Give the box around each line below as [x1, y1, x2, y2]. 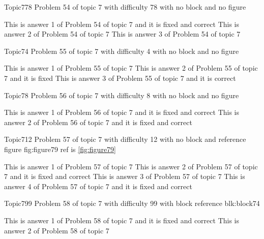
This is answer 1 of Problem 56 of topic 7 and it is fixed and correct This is [4, 107, 239, 117]
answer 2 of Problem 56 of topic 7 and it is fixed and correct [4, 116, 192, 127]
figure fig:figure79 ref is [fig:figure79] [4, 143, 116, 154]
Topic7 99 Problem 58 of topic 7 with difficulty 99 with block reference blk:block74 [4, 198, 260, 208]
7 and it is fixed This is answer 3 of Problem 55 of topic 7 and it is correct [4, 72, 236, 83]
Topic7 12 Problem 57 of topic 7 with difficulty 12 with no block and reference [4, 134, 246, 144]
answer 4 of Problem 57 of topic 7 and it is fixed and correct [4, 181, 192, 191]
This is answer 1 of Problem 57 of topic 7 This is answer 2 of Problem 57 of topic [4, 161, 258, 171]
